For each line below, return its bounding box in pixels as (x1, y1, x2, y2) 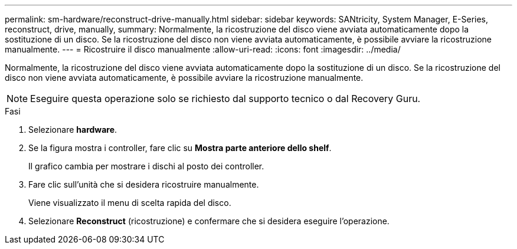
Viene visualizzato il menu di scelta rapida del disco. (28, 198, 231, 208)
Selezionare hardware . (28, 125, 117, 135)
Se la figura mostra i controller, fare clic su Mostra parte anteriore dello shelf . (28, 143, 332, 153)
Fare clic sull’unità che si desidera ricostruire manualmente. (28, 179, 259, 189)
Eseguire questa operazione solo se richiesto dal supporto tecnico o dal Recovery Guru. (30, 93, 421, 104)
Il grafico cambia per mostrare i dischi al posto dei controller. (28, 161, 264, 171)
